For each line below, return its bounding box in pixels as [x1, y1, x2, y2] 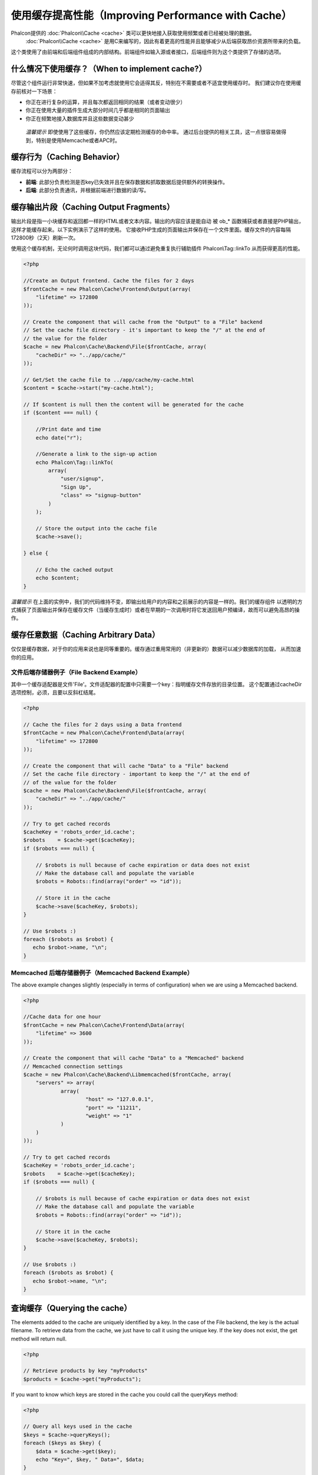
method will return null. [11, 1335, 67, 1342]
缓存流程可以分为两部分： [11, 168, 73, 175]
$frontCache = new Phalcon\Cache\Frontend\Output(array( [23, 286, 191, 292]
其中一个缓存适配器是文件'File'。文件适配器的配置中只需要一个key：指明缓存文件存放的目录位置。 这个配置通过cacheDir [11, 680, 302, 687]
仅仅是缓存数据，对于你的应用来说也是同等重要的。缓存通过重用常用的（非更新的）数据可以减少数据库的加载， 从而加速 [11, 645, 302, 653]
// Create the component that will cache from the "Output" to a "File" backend [23, 319, 263, 326]
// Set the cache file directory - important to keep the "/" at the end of [23, 771, 250, 778]
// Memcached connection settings [23, 1063, 123, 1070]
